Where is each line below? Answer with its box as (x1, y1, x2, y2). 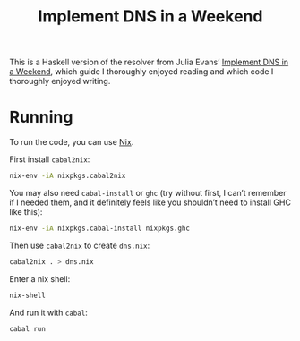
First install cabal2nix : (9, 154, 90, 165)
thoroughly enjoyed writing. (9, 76, 111, 87)
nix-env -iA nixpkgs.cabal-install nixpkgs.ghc (9, 224, 191, 233)
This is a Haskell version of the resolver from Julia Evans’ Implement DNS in (9, 56, 289, 68)
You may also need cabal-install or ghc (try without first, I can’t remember (9, 188, 287, 198)
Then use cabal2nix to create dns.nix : (9, 240, 150, 251)
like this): (9, 207, 43, 217)
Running (9, 107, 73, 127)
